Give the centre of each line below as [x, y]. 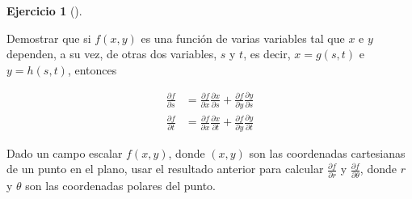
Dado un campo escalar [65, 152]
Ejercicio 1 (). [44, 11]
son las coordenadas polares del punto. [120, 185]
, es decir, [267, 54]
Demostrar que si [49, 38]
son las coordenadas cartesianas [327, 152]
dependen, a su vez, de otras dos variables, [112, 54]
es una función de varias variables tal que [243, 38]
